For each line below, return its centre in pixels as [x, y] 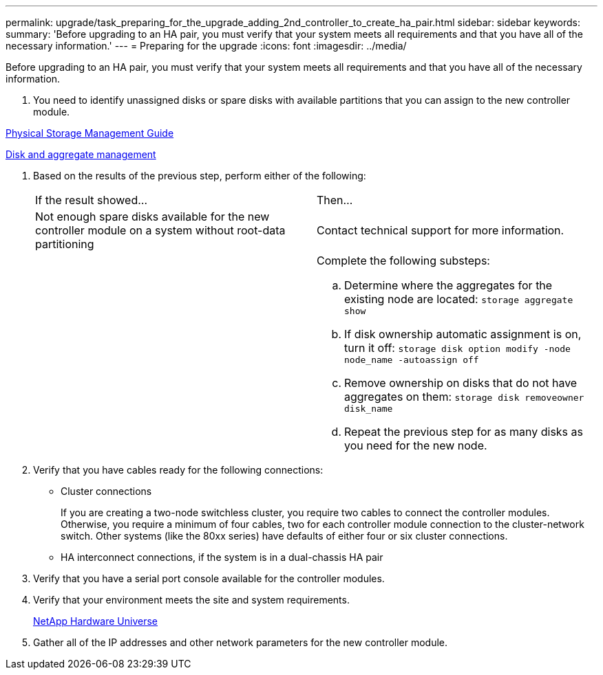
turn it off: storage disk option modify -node [457, 348]
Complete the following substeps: [403, 261]
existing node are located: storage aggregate [459, 299]
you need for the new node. [416, 445]
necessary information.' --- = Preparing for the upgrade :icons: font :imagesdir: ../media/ [206, 46]
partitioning [65, 244]
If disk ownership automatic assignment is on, [463, 334]
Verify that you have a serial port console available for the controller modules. [209, 578]
